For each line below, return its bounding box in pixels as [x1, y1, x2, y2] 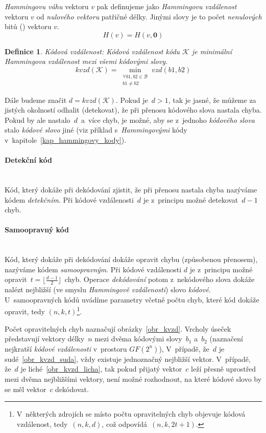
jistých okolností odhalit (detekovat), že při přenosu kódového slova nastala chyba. [5, 104, 262, 115]
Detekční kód [5, 155, 52, 165]
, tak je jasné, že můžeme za [168, 94, 256, 105]
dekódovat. [55, 383, 89, 394]
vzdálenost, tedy [16, 418, 68, 429]
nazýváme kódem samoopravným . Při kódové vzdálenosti [5, 264, 182, 274]
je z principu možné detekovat [143, 194, 238, 205]
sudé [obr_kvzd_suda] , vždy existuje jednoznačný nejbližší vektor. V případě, [5, 353, 251, 364]
